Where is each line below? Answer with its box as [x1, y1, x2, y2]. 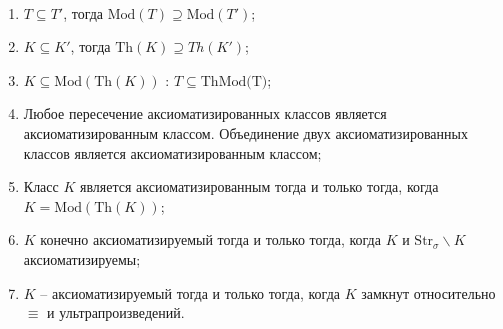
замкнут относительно [361, 282, 496, 303]
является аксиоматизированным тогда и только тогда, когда [79, 176, 439, 197]
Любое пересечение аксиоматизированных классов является [23, 103, 387, 124]
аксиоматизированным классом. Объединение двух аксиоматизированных [23, 122, 468, 143]
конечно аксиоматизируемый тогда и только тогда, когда [40, 229, 381, 250]
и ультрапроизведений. [47, 302, 185, 323]
